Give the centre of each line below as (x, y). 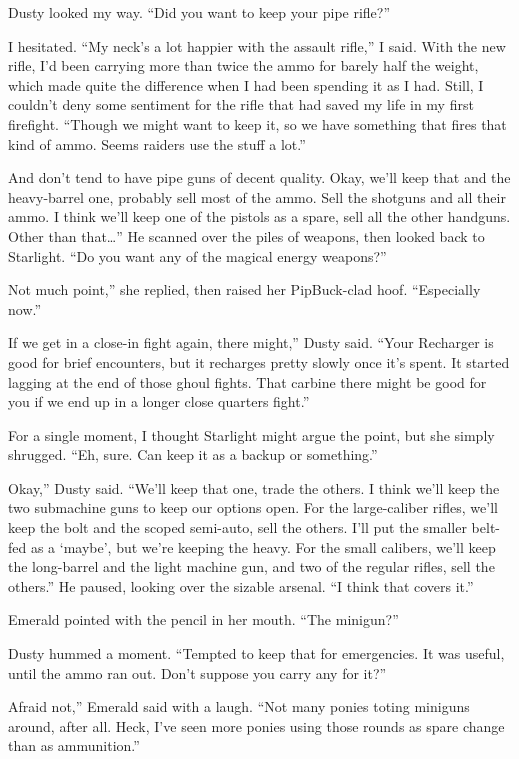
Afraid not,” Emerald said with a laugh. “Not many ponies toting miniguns (239, 706)
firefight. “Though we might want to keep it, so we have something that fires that (257, 123)
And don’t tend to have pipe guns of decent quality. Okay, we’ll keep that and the (259, 177)
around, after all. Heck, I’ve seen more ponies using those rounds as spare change (256, 725)
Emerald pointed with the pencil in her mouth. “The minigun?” (203, 619)
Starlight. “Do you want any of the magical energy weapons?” (197, 255)
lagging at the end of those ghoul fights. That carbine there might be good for (247, 381)
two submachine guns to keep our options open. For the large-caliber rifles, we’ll (253, 507)
